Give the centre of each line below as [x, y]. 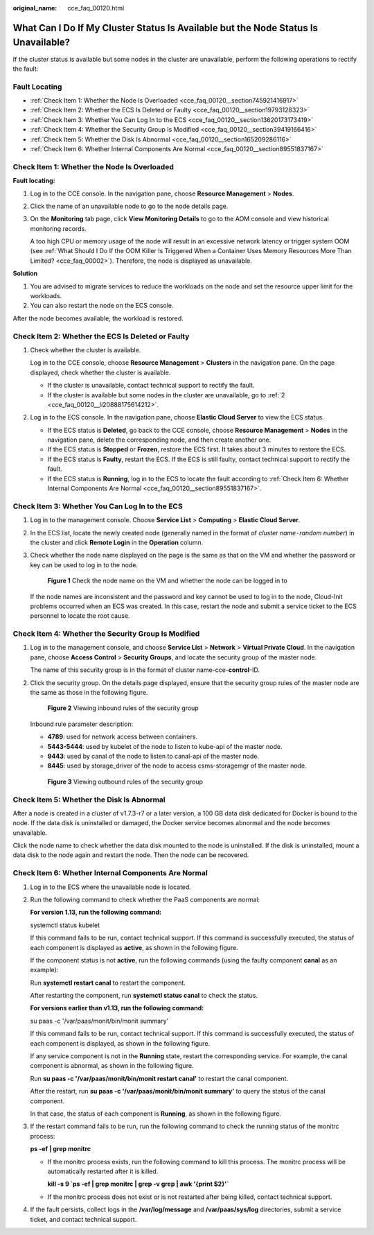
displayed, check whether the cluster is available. [100, 372]
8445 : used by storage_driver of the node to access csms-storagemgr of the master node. [177, 766]
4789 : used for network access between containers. [122, 737]
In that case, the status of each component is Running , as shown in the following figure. [156, 1114]
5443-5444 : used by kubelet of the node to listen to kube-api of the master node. [165, 746]
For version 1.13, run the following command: [96, 913]
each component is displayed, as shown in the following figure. [120, 1043]
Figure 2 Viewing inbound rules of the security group [123, 708]
